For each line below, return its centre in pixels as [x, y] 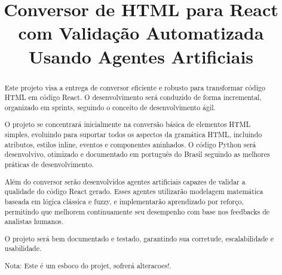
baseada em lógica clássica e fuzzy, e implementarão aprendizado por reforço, [124, 201]
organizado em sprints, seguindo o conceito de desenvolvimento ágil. [110, 107]
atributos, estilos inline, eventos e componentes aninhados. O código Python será [130, 144]
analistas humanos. [34, 221]
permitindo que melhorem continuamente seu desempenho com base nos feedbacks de [137, 211]
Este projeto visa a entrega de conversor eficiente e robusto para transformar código [135, 87]
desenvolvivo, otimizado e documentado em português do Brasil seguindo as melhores [137, 154]
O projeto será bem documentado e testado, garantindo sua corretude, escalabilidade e [139, 238]
